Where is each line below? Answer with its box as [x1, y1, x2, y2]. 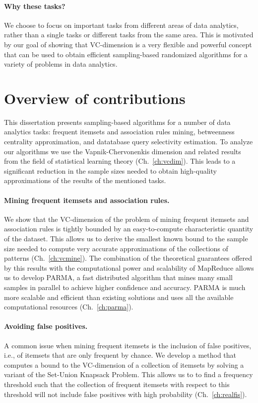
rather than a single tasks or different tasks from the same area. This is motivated [4, 29, 254, 40]
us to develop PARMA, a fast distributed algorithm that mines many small [4, 272, 233, 283]
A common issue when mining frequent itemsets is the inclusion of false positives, [4, 340, 252, 350]
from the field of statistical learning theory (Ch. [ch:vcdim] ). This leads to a [4, 156, 236, 166]
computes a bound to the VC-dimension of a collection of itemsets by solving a [4, 359, 244, 370]
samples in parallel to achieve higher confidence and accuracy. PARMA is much [4, 282, 246, 292]
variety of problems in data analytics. [4, 59, 118, 69]
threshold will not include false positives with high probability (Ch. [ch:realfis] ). [4, 389, 247, 399]
